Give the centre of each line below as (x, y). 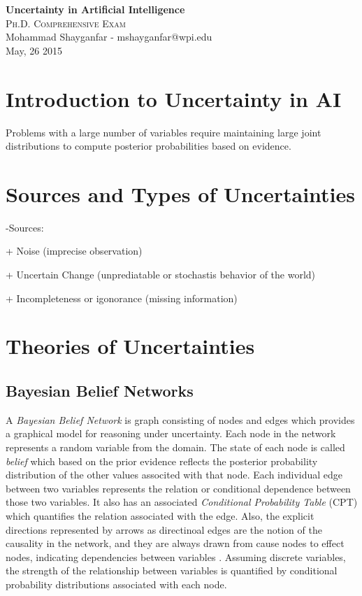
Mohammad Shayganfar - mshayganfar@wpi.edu (109, 37)
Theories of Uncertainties (130, 346)
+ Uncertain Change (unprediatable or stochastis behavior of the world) (161, 274)
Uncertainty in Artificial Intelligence (95, 9)
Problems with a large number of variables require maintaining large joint (164, 132)
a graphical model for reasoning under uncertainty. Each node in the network (171, 433)
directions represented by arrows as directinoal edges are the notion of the (164, 529)
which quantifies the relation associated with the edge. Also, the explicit (160, 515)
